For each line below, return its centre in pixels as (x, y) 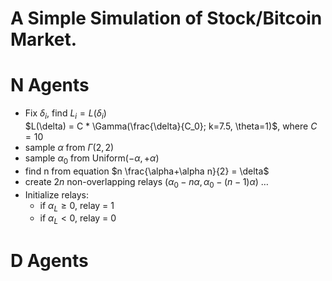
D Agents (49, 261)
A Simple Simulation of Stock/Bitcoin (166, 18)
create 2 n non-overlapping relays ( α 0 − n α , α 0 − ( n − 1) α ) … (146, 182)
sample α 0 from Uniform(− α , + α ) (92, 159)
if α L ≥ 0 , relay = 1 (77, 206)
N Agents (50, 85)
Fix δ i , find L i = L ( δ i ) (65, 114)
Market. (44, 39)
